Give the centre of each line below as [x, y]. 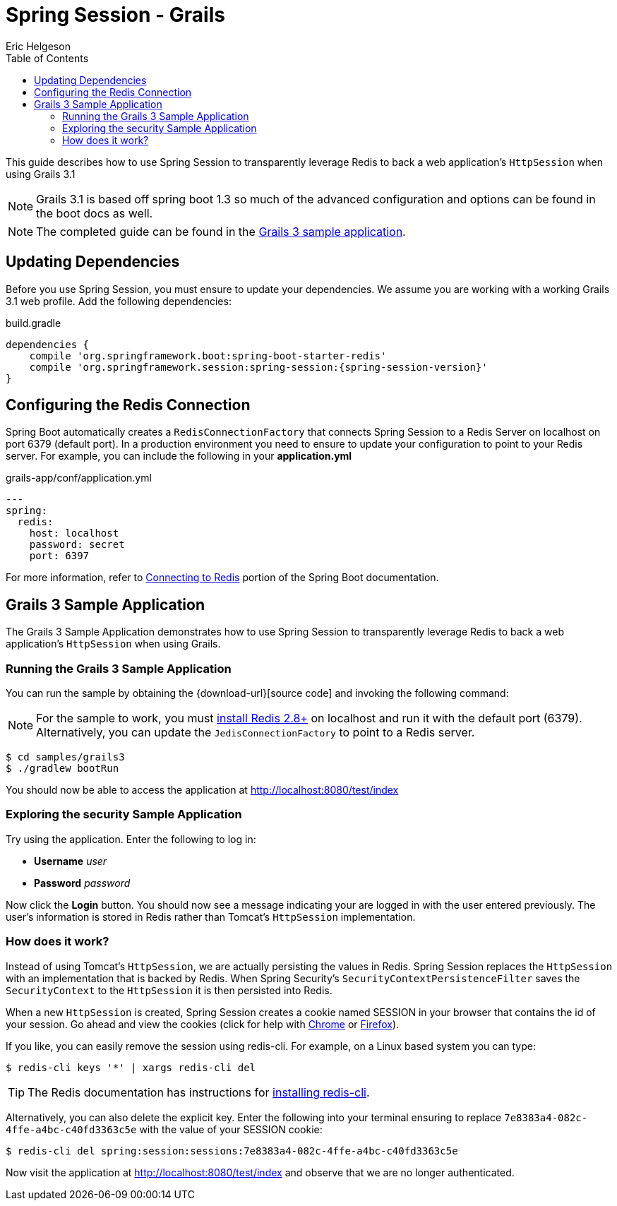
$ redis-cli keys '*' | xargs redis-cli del [131, 1067]
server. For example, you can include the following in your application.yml [179, 456]
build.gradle [34, 323]
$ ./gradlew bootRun [62, 769]
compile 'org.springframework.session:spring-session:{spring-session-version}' [258, 367]
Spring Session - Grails [115, 15]
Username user [71, 861]
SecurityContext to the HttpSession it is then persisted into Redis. [169, 990]
